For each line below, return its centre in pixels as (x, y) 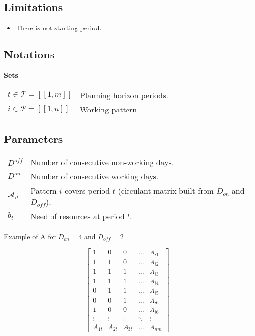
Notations (29, 54)
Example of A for (30, 236)
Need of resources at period (77, 216)
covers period (87, 190)
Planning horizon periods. (124, 95)
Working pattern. (109, 109)
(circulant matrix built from (166, 190)
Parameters (34, 138)
